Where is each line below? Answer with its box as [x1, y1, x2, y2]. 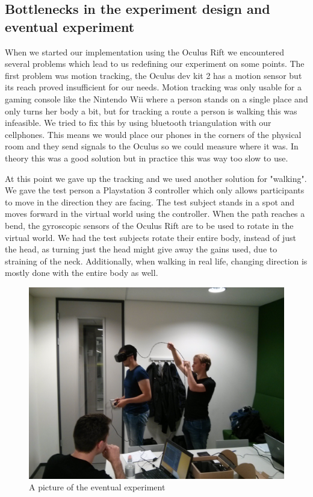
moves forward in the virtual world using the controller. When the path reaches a [5, 207, 305, 220]
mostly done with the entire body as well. [5, 266, 158, 279]
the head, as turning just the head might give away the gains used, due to [5, 243, 277, 255]
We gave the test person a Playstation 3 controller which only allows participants [5, 184, 305, 196]
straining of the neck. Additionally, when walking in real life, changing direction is [5, 254, 308, 267]
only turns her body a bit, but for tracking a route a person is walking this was [5, 104, 297, 117]
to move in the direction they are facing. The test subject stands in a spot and [5, 195, 295, 208]
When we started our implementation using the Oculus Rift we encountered [5, 45, 285, 58]
